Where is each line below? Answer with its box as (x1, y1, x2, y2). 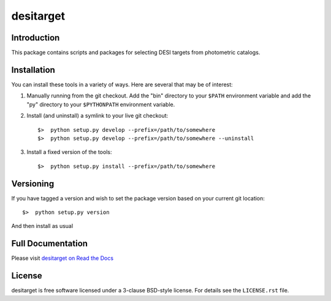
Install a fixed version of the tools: (26, 148, 112, 156)
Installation (11, 64, 55, 75)
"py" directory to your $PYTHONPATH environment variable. (26, 101, 175, 108)
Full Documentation (11, 238, 88, 249)
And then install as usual (11, 223, 74, 230)
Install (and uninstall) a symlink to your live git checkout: (26, 112, 169, 120)
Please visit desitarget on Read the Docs (11, 254, 113, 262)
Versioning (11, 178, 55, 189)
